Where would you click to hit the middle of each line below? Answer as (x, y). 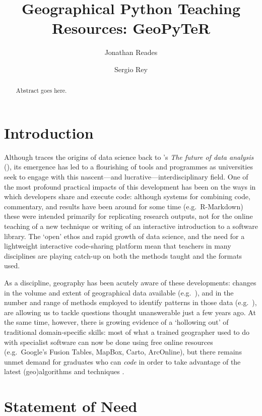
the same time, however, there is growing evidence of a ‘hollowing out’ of (116, 322)
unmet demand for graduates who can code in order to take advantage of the (122, 361)
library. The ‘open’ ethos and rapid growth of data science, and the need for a (124, 236)
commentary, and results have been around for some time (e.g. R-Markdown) (124, 206)
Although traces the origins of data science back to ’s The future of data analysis (129, 157)
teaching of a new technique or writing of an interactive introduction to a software (131, 226)
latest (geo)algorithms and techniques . (64, 371)
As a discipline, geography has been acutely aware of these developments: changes (130, 283)
